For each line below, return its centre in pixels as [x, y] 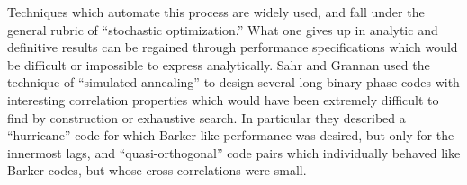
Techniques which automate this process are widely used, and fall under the [216, 12]
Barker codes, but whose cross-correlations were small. [157, 170]
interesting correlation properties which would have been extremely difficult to [223, 99]
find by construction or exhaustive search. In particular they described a [207, 117]
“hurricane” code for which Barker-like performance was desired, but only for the [231, 135]
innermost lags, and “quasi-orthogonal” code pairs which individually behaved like [234, 152]
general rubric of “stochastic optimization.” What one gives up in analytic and [223, 29]
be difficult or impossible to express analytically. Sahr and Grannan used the [219, 64]
